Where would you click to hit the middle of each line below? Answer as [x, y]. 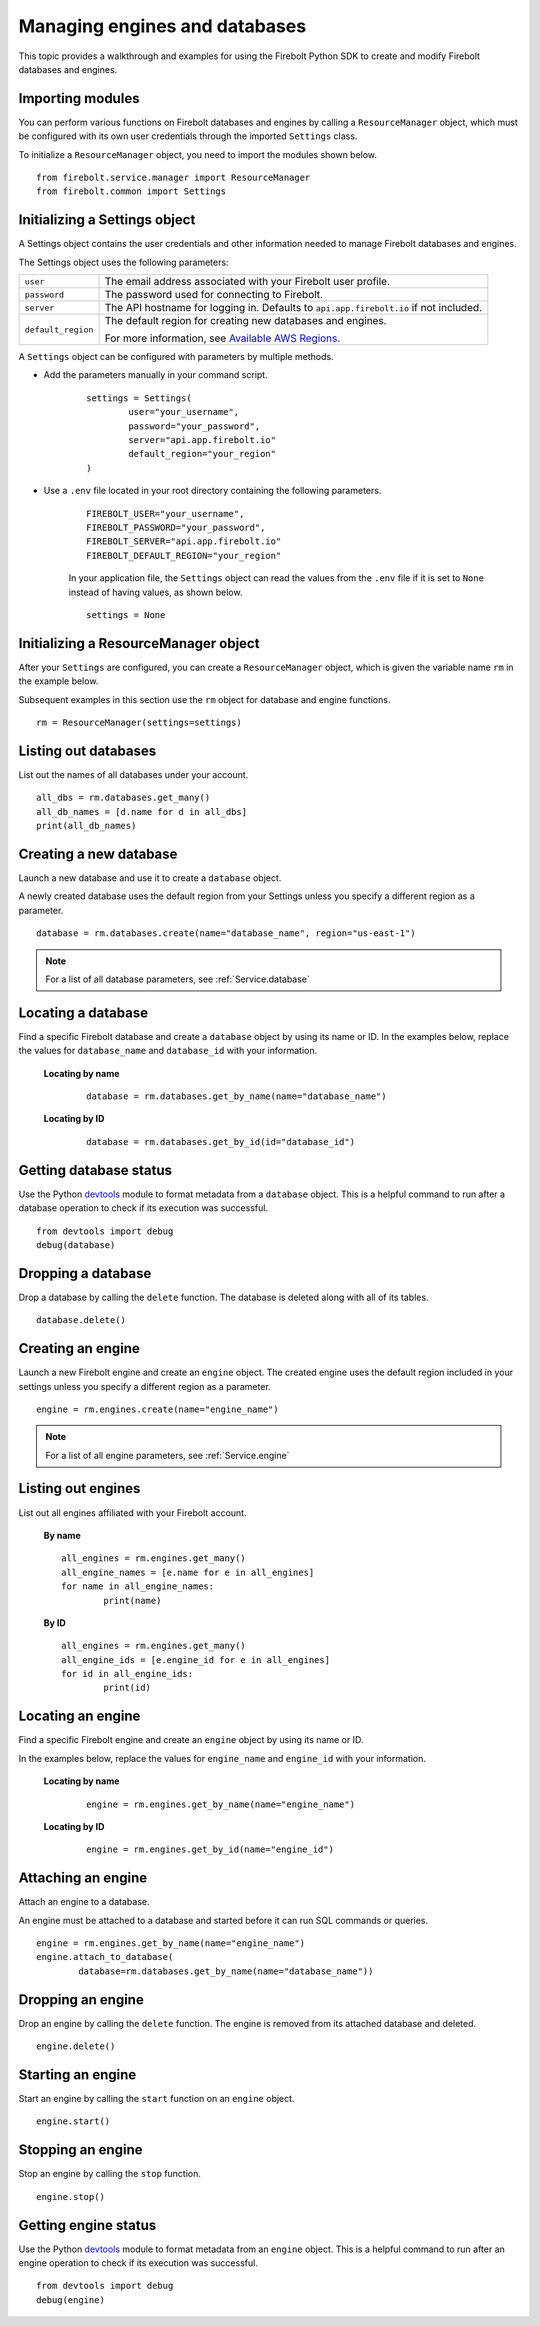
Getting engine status [87, 2225]
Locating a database [83, 1012]
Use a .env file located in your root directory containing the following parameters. [212, 491]
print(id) [127, 1688]
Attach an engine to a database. [84, 1902]
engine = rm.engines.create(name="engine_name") [157, 1409]
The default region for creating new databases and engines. [245, 321]
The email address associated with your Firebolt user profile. [247, 282]
